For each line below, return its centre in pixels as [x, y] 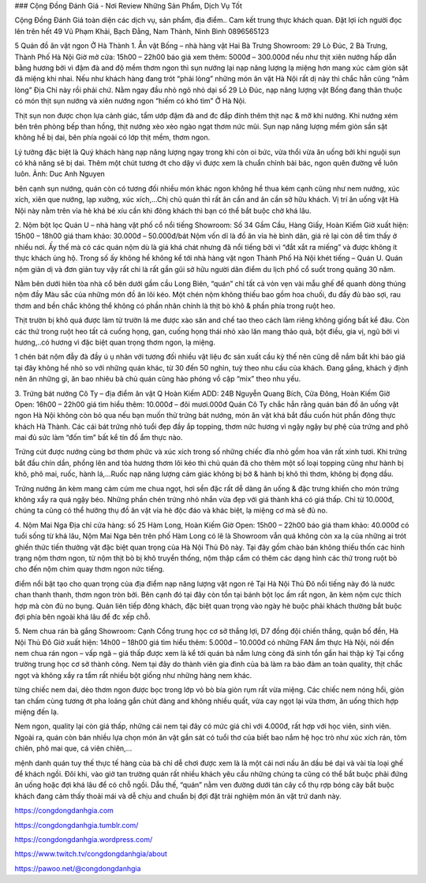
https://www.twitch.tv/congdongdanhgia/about [91, 854]
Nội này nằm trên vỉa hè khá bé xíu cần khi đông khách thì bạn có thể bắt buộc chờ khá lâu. [163, 211]
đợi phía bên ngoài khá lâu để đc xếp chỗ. [82, 617]
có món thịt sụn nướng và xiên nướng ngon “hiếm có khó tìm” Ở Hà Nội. [131, 101]
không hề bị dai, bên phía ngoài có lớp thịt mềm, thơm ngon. [112, 137]
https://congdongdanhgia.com [64, 810]
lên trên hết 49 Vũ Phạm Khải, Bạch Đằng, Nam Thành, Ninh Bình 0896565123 [142, 31]
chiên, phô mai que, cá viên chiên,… [73, 748]
